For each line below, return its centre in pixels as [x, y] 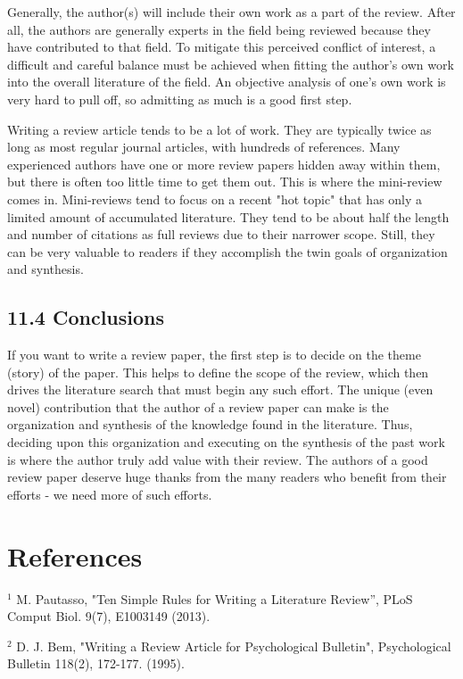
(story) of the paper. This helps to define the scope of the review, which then [218, 372]
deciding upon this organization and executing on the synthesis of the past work [226, 442]
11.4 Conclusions [86, 317]
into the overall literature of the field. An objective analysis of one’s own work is [227, 82]
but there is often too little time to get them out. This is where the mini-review [225, 182]
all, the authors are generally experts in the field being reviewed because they [219, 29]
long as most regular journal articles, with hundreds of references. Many [204, 147]
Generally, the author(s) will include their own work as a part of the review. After [231, 12]
